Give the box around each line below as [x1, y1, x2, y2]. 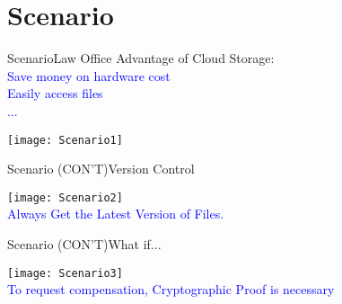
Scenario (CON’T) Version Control [7, 159, 195, 178]
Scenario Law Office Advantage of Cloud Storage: [7, 49, 275, 67]
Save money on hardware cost [7, 66, 171, 85]
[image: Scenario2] [7, 191, 123, 204]
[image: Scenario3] [7, 266, 123, 280]
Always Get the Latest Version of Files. [7, 204, 224, 223]
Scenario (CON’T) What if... [7, 235, 162, 253]
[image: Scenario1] [7, 133, 123, 147]
